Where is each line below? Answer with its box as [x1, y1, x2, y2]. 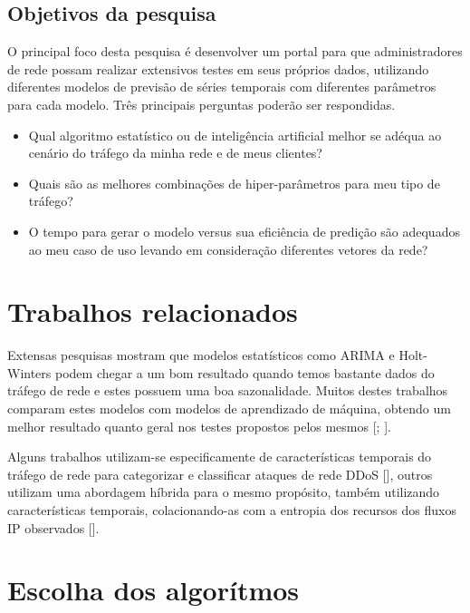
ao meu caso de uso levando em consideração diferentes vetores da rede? [28, 239, 428, 258]
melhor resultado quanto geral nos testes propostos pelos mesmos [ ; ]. [7, 416, 391, 435]
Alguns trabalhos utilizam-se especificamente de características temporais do [7, 447, 432, 466]
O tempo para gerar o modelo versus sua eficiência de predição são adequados [28, 221, 460, 240]
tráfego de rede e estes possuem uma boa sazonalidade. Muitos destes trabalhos [7, 381, 448, 400]
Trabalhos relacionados [7, 293, 298, 330]
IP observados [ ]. [7, 518, 100, 537]
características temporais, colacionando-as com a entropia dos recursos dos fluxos [7, 501, 456, 520]
